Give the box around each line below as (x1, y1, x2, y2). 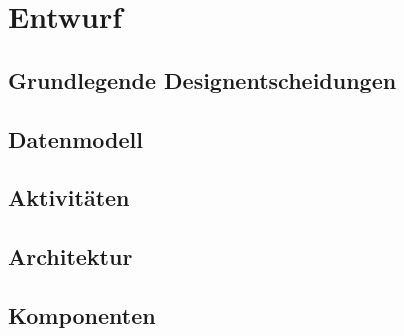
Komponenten (8, 299, 156, 330)
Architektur (8, 241, 133, 272)
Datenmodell (8, 123, 143, 154)
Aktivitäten (8, 182, 130, 213)
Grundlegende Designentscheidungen (8, 64, 397, 95)
